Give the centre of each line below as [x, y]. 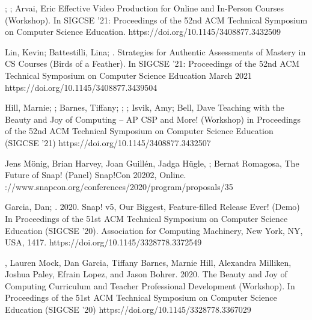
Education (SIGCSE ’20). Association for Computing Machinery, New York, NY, [154, 230]
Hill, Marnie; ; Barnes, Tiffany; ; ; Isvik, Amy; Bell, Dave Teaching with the [145, 107]
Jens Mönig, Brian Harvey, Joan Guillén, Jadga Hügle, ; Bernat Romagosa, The [152, 163]
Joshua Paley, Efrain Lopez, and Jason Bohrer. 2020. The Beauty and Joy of [146, 274]
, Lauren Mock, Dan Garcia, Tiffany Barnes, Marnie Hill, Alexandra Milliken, [148, 262]
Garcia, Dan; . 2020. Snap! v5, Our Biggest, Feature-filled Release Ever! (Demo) [152, 207]
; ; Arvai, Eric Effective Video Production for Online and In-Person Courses [145, 8]
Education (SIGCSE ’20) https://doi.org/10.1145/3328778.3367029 [128, 309]
